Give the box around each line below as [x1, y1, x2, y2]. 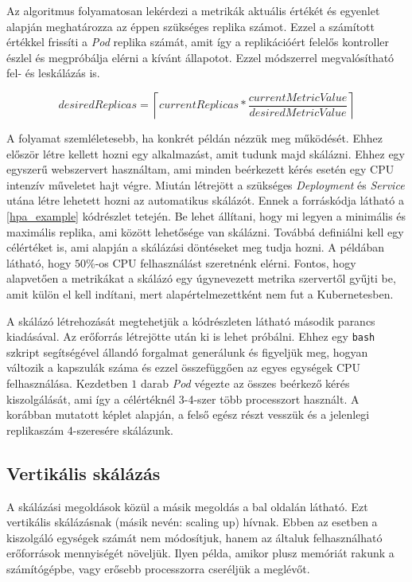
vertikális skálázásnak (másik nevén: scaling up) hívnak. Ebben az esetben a [6, 514, 378, 530]
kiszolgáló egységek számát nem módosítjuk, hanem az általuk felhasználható [6, 529, 383, 545]
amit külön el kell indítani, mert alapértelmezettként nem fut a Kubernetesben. [6, 285, 394, 302]
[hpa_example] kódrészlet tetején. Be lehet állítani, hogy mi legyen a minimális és [6, 207, 406, 224]
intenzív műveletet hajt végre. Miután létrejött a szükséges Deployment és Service [6, 176, 405, 193]
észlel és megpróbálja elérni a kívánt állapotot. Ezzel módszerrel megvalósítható [6, 49, 395, 65]
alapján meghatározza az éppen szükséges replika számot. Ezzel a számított [6, 18, 375, 34]
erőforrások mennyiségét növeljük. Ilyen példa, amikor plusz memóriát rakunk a [6, 545, 395, 561]
